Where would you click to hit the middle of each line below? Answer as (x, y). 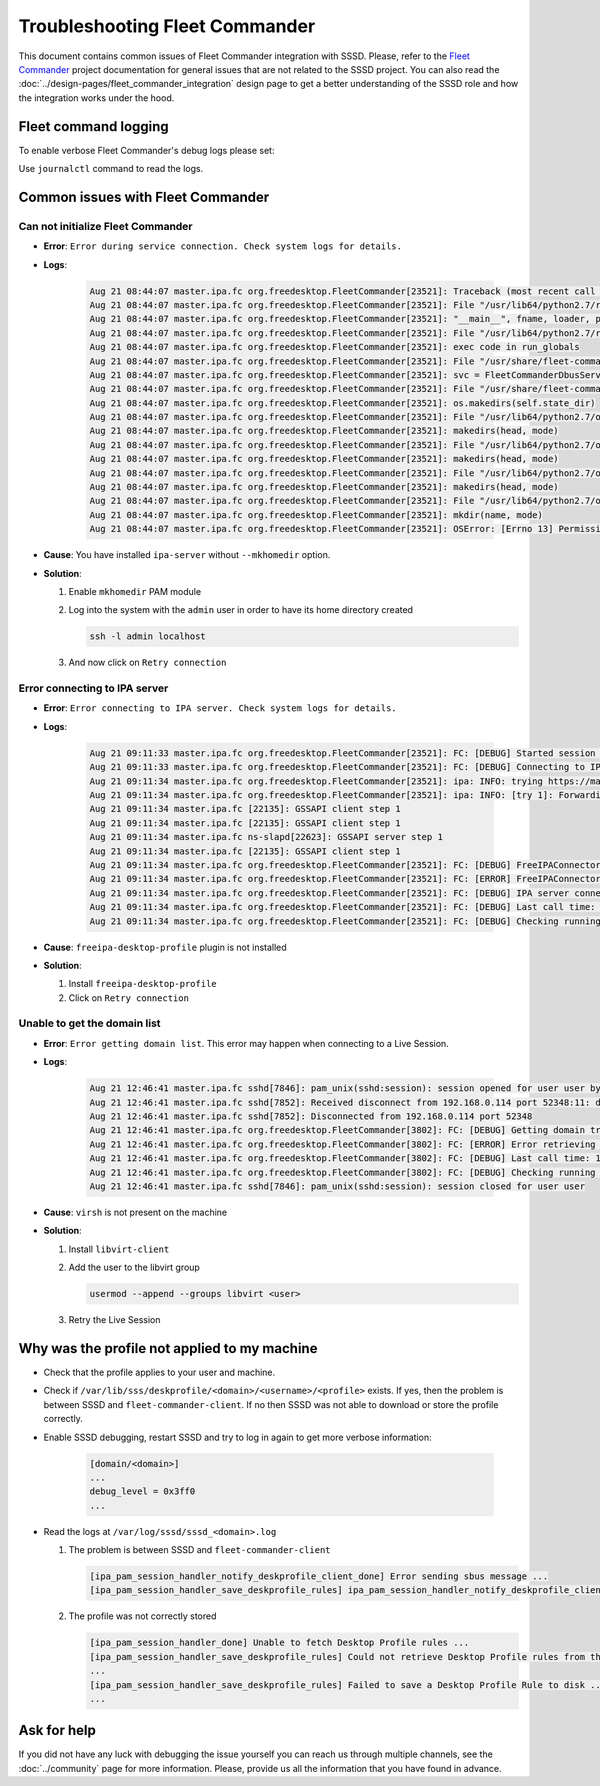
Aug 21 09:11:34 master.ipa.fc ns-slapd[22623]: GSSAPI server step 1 (266, 837)
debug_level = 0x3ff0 (142, 1491)
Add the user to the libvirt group (134, 1267)
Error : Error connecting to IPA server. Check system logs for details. (220, 708)
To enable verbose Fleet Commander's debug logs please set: (146, 150)
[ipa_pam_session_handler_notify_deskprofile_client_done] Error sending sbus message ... (319, 1576)
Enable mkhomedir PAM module (135, 591)
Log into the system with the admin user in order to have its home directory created (241, 610)
